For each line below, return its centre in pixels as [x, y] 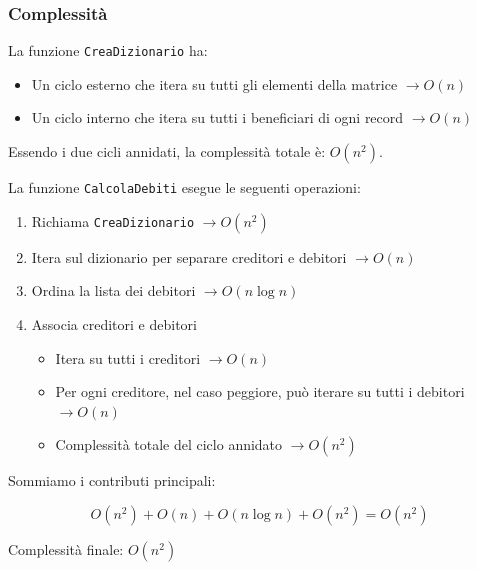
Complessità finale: [66, 548]
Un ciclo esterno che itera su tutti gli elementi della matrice [214, 83]
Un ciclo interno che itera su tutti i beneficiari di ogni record [217, 117]
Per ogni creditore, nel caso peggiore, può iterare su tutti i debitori [260, 391]
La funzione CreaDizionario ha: [108, 50]
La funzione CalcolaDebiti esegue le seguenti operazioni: [184, 187]
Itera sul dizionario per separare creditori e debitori [189, 256]
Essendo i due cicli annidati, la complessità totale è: [167, 151]
